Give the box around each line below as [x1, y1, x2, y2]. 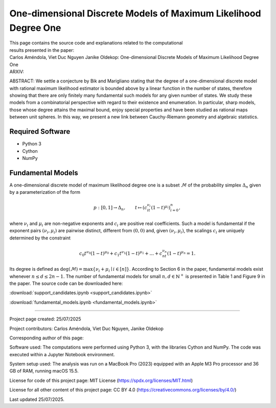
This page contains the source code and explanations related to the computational [9, 40, 183, 46]
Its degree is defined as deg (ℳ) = [9, 266, 83, 272]
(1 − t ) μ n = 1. [167, 249, 196, 256]
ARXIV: [9, 68, 24, 74]
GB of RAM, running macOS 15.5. [9, 368, 79, 374]
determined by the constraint [9, 235, 71, 241]
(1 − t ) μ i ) [151, 204, 171, 211]
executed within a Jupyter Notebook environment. [9, 351, 115, 357]
